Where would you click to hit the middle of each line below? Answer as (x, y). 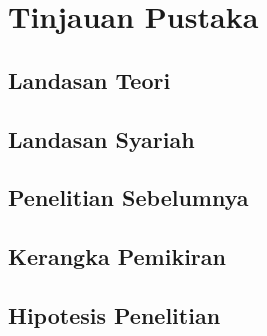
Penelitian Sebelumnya (128, 197)
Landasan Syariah (101, 138)
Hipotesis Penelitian (114, 314)
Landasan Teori (89, 79)
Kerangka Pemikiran (117, 256)
